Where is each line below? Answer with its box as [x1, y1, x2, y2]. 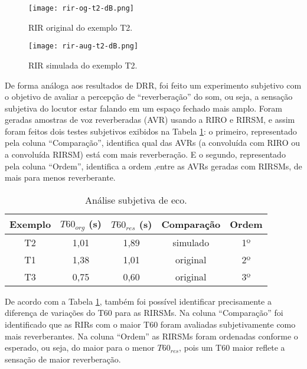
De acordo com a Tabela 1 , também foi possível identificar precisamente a [5, 295, 272, 307]
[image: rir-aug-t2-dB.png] [28, 42, 139, 51]
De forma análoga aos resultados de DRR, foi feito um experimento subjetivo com [5, 79, 302, 91]
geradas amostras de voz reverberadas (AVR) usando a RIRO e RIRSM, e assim [5, 113, 295, 126]
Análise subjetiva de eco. [85, 192, 187, 207]
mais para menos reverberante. [5, 171, 116, 184]
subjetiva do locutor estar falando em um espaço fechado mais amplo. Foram [5, 102, 282, 114]
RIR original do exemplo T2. [28, 21, 133, 33]
